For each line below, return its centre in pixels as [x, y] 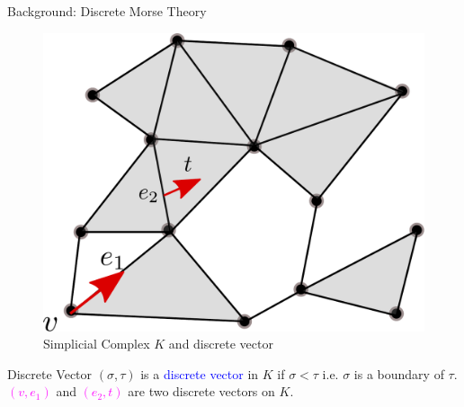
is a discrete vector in [200, 373]
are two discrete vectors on [201, 391]
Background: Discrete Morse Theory [107, 11]
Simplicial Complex [97, 344]
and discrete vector [221, 344]
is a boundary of [399, 373]
